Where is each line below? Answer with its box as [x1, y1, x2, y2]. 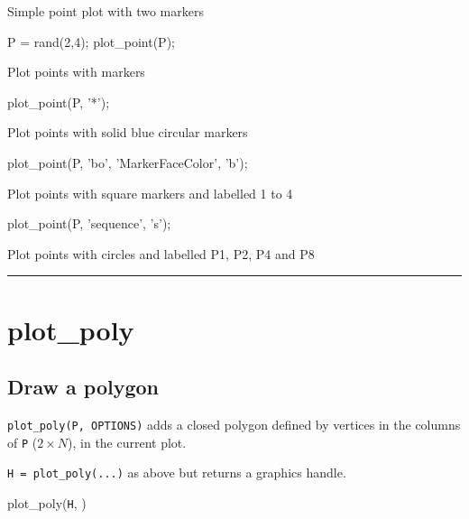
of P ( [7, 432, 38, 451]
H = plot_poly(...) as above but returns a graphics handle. [7, 463, 346, 482]
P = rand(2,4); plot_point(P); [7, 32, 175, 51]
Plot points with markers [7, 62, 145, 81]
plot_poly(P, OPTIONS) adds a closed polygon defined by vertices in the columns [7, 414, 461, 433]
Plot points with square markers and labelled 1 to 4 [7, 183, 293, 202]
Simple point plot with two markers [7, 2, 204, 20]
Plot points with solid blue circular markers [7, 123, 248, 142]
